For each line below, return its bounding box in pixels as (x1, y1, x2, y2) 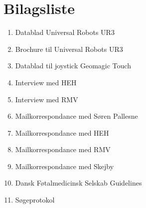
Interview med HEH (15, 77, 77, 87)
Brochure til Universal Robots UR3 (15, 43, 123, 54)
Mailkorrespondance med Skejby (15, 161, 114, 171)
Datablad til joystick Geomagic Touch (15, 60, 131, 71)
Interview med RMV (15, 94, 78, 104)
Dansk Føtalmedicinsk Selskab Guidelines (15, 178, 142, 188)
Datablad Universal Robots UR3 (15, 27, 115, 37)
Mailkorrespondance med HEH (15, 127, 109, 138)
